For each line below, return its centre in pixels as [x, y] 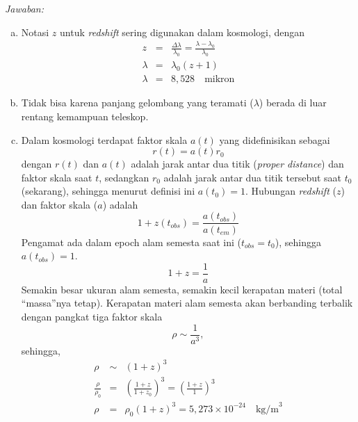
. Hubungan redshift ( [291, 191]
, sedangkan [124, 177]
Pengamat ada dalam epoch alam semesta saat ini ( [131, 242]
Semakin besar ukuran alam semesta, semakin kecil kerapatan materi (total [182, 289]
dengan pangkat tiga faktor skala [92, 316]
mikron [220, 80]
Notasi [35, 32]
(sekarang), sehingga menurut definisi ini [108, 191]
